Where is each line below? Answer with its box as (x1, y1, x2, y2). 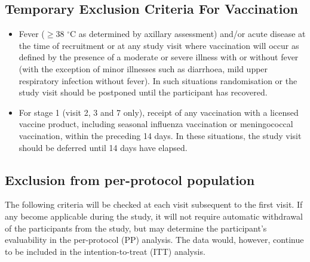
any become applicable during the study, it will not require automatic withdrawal (5, 209, 303, 222)
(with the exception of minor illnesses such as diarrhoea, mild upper (19, 62, 268, 75)
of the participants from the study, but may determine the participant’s (5, 221, 267, 234)
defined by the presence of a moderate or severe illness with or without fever (19, 51, 299, 63)
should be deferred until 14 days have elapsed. (19, 141, 188, 153)
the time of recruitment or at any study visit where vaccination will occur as (19, 39, 299, 51)
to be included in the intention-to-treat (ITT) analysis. (5, 245, 205, 257)
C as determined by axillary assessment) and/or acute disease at (69, 27, 306, 40)
